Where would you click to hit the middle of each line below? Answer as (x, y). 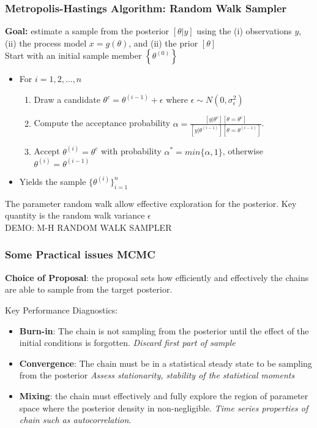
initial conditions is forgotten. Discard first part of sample (127, 343)
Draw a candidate (67, 99)
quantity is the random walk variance (75, 215)
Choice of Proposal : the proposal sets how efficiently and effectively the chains (157, 277)
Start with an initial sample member (73, 55)
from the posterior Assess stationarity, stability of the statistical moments (157, 375)
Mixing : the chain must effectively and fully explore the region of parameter (164, 395)
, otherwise (243, 151)
